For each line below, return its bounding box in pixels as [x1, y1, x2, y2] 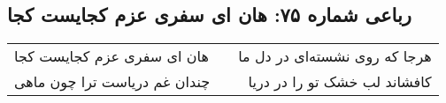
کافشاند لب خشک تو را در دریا [248, 71, 432, 92]
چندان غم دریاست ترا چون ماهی [14, 71, 211, 92]
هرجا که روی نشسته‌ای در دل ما [238, 46, 432, 67]
